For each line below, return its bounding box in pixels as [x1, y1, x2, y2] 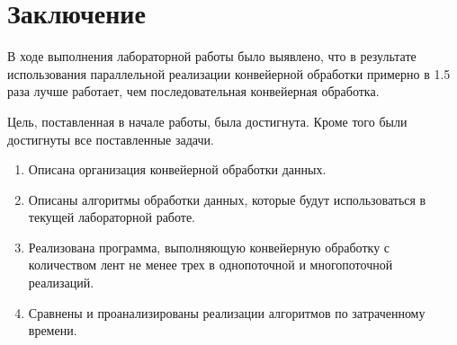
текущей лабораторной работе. [28, 208, 196, 226]
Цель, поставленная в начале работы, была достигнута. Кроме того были [7, 111, 408, 130]
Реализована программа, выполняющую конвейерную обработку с [28, 237, 390, 256]
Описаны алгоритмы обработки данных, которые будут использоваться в [28, 190, 426, 208]
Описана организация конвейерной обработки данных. [28, 160, 327, 179]
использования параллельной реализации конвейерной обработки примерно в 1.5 [7, 64, 451, 83]
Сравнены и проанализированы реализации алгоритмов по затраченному [28, 303, 426, 322]
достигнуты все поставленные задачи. [7, 129, 214, 148]
